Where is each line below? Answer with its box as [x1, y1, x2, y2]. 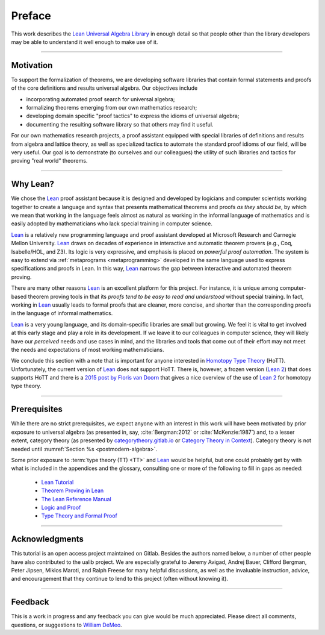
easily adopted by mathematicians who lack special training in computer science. [11, 220, 213, 227]
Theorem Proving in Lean [41, 487, 104, 494]
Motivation [11, 60, 53, 70]
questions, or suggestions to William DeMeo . [11, 621, 123, 628]
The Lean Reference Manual [41, 495, 111, 502]
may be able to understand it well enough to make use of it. [11, 38, 158, 45]
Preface [11, 9, 51, 22]
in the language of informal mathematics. [11, 310, 113, 317]
